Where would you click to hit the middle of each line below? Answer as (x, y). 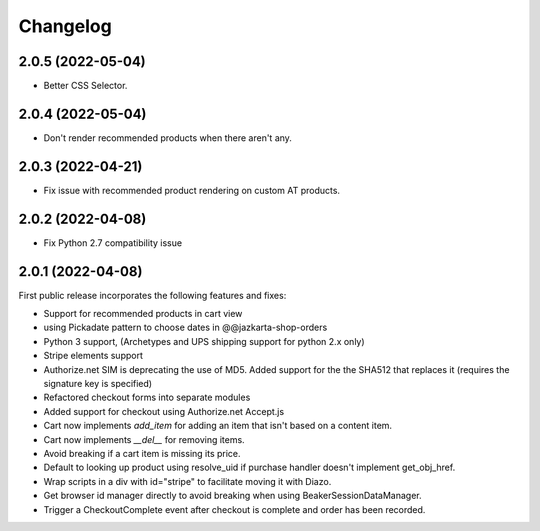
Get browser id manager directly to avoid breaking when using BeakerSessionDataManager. (232, 496)
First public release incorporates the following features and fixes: (152, 295)
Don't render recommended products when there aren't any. (167, 137)
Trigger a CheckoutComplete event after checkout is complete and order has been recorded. (234, 509)
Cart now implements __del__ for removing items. (144, 439)
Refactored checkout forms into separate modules (147, 397)
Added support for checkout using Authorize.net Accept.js (164, 411)
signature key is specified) (98, 384)
